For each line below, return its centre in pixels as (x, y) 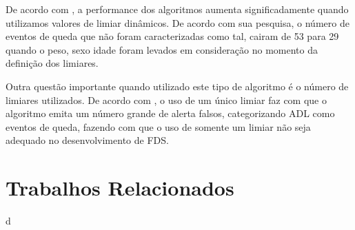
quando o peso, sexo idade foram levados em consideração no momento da (162, 49)
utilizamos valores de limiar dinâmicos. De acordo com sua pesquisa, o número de (177, 22)
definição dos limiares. (52, 63)
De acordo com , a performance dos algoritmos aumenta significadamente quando (177, 9)
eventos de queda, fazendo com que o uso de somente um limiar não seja (158, 126)
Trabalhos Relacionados (120, 188)
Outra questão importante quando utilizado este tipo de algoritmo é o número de (177, 86)
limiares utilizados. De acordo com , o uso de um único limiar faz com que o (166, 100)
